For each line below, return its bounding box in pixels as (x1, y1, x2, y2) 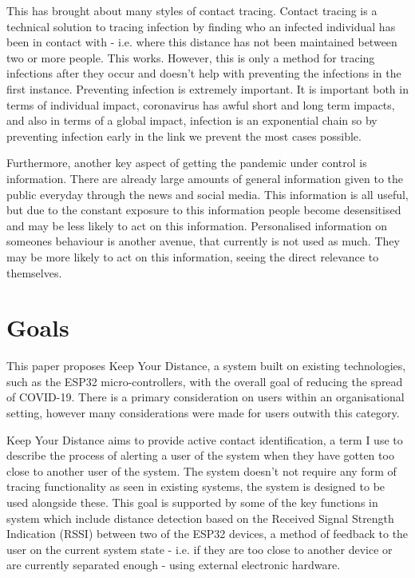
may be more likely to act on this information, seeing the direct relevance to (6, 248, 379, 265)
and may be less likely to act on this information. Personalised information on (6, 217, 388, 233)
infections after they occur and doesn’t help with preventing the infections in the (6, 65, 401, 82)
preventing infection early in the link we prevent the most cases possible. (6, 127, 362, 144)
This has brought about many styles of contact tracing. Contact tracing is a (6, 2, 377, 18)
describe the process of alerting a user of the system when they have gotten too (6, 447, 394, 464)
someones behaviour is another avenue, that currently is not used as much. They (6, 233, 400, 249)
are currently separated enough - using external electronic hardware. (6, 556, 341, 573)
